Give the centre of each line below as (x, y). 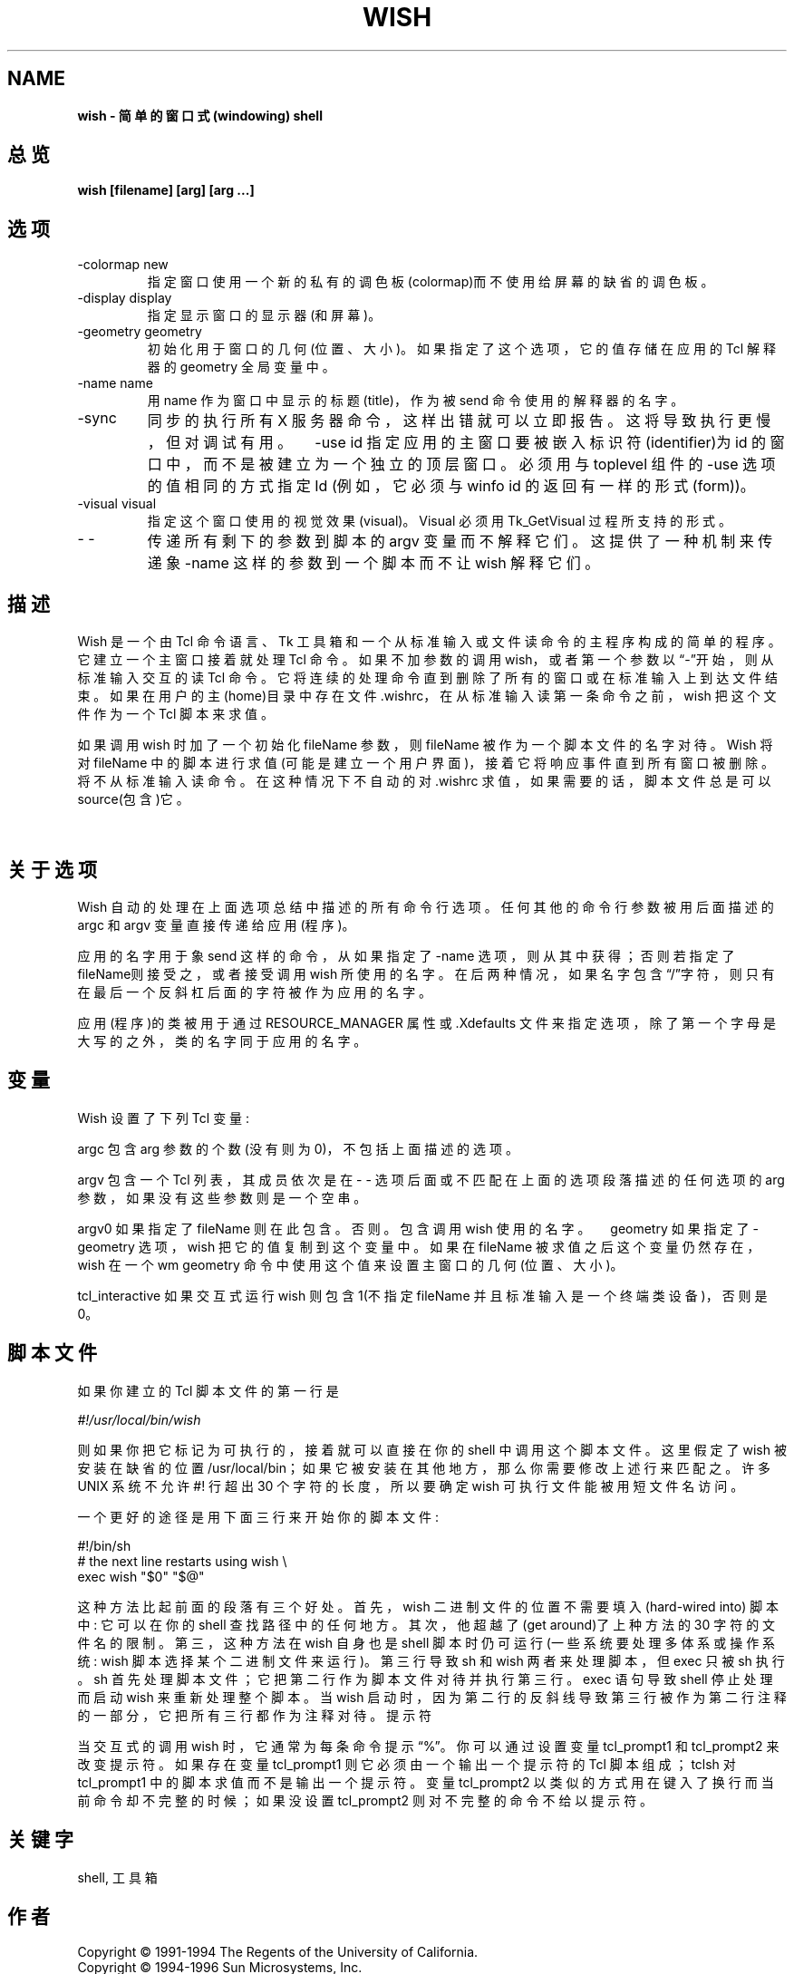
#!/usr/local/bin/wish (139, 1419)
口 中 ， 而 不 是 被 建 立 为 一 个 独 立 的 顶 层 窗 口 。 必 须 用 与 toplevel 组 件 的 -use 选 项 (461, 464)
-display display (125, 298)
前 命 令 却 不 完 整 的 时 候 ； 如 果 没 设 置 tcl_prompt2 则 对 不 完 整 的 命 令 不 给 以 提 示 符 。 (365, 1800)
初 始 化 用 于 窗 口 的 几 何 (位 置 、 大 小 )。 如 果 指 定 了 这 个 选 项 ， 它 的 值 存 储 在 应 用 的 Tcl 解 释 (462, 349)
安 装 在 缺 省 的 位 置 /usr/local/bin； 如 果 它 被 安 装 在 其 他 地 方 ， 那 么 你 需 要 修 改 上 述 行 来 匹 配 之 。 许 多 (424, 1467)
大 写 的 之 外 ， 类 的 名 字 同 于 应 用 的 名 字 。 (222, 1040)
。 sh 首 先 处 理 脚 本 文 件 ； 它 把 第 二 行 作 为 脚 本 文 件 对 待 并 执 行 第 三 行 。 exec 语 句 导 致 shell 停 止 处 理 (425, 1679)
